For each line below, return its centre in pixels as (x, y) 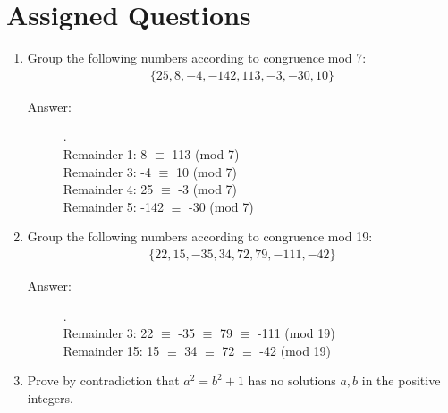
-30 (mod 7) (221, 206)
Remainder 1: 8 (105, 153)
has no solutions (292, 380)
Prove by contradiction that (103, 380)
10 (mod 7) (207, 171)
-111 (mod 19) (296, 333)
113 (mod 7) (206, 153)
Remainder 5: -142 (114, 206)
